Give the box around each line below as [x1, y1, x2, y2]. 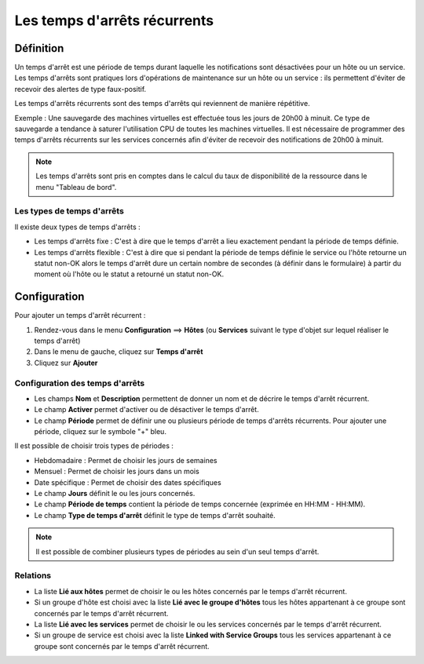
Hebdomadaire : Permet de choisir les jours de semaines [34, 455, 217, 465]
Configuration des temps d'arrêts [14, 378, 145, 389]
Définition [14, 42, 64, 55]
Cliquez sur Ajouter [34, 358, 98, 367]
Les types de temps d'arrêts [14, 206, 125, 217]
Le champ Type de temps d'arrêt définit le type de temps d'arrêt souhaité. [34, 510, 276, 520]
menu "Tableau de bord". [35, 182, 117, 192]
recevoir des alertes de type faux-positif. [14, 84, 147, 93]
